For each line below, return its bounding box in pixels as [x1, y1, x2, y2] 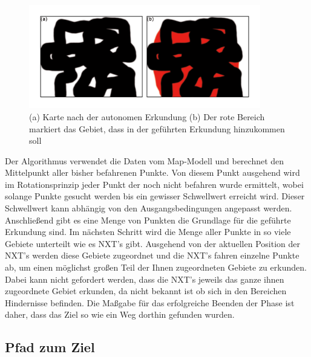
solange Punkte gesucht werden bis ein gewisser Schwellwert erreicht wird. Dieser [5, 190, 305, 202]
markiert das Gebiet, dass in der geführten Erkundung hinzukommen [29, 122, 285, 135]
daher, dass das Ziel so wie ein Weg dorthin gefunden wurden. [5, 308, 235, 321]
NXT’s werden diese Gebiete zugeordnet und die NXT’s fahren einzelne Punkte [5, 249, 300, 262]
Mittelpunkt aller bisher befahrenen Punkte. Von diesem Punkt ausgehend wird [5, 166, 300, 179]
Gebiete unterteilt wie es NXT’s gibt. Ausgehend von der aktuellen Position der [5, 237, 300, 249]
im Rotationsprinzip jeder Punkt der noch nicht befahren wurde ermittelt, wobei [5, 178, 304, 190]
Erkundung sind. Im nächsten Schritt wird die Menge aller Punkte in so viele [5, 225, 291, 238]
